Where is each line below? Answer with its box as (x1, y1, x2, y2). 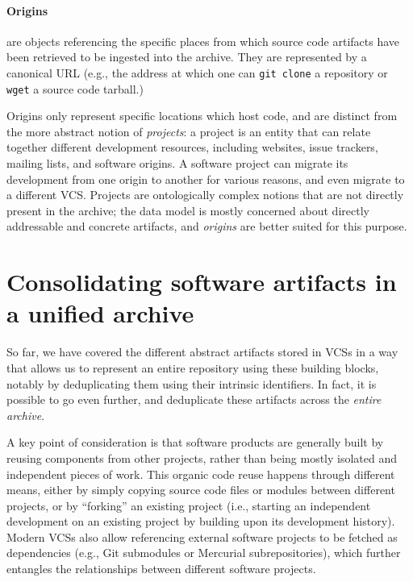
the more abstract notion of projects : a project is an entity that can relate (6, 123, 371, 139)
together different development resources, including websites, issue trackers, (6, 139, 378, 156)
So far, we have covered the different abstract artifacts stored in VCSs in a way (6, 343, 398, 360)
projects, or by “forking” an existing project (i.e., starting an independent (6, 497, 371, 513)
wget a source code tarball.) (6, 80, 144, 97)
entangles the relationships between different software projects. (6, 560, 316, 577)
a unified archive (6, 297, 194, 330)
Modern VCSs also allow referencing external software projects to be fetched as (6, 528, 398, 545)
